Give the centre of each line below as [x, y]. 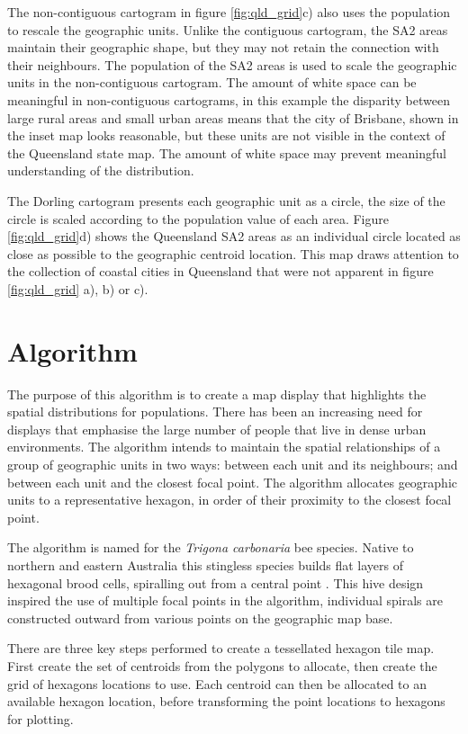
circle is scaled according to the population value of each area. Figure [198, 218]
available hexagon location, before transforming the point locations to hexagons [226, 701]
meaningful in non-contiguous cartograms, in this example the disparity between [229, 99]
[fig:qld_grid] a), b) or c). [78, 288]
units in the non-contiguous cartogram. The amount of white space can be [212, 82]
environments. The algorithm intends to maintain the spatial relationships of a [224, 447]
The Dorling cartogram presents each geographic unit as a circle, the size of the [226, 200]
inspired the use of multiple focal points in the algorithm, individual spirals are [225, 600]
